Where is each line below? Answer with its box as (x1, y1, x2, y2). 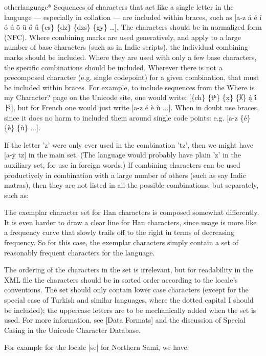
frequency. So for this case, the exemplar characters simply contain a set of (4, 237, 238, 248)
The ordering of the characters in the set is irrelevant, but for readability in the (4, 264, 253, 275)
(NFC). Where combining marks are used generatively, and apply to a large (4, 31, 241, 42)
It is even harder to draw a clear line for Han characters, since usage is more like (4, 216, 257, 227)
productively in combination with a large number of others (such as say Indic (4, 169, 246, 180)
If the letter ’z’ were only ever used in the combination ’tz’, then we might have (4, 139, 254, 150)
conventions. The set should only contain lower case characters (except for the (4, 284, 249, 295)
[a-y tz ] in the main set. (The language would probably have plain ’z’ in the (4, 149, 241, 160)
